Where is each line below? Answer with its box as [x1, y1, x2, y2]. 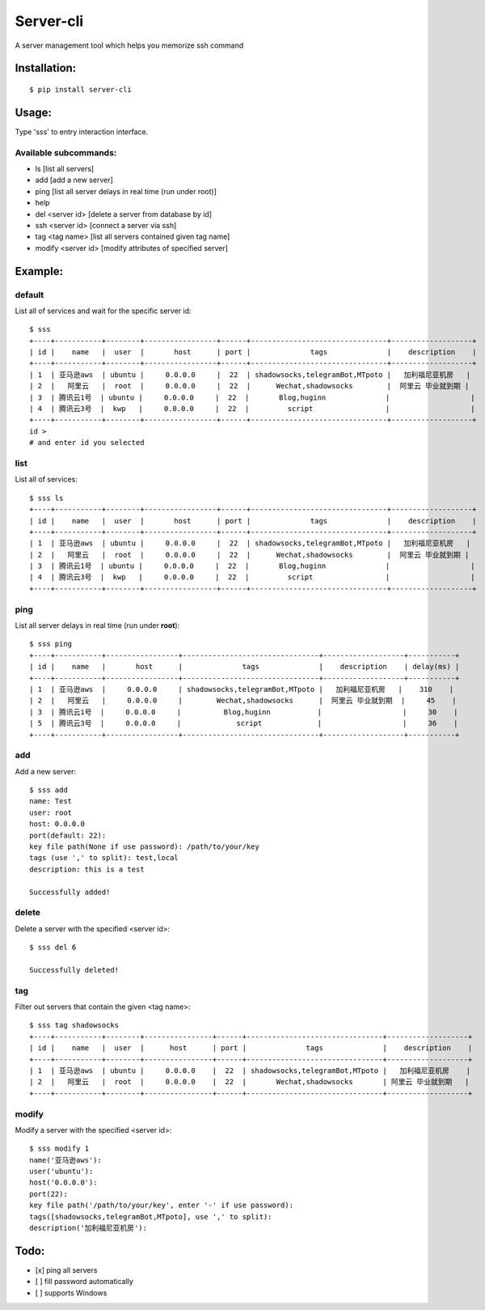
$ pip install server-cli [29, 85, 133, 94]
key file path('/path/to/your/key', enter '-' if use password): [29, 1201, 294, 1210]
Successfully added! [29, 887, 111, 897]
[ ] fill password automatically [35, 1277, 133, 1287]
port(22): [29, 1189, 68, 1198]
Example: [15, 264, 64, 278]
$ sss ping [29, 639, 73, 649]
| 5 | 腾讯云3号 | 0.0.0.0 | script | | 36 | [29, 719, 458, 728]
